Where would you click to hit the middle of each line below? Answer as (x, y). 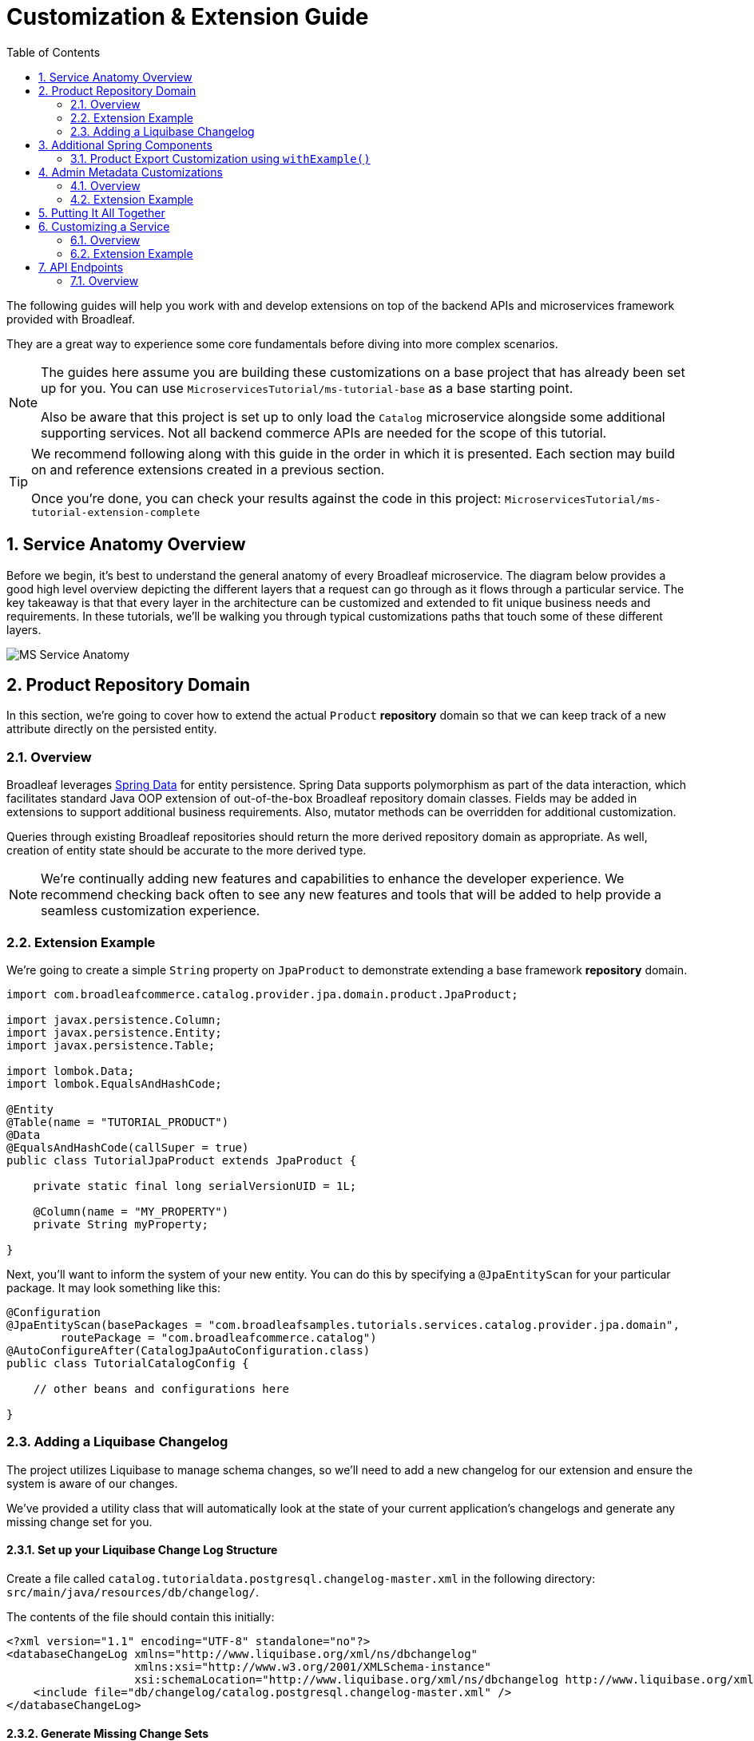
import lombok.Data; (71, 1071)
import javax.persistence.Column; (114, 1019)
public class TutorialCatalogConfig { (128, 1363)
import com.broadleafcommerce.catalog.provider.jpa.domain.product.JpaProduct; (262, 994)
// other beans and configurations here (161, 1388)
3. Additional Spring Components (125, 145)
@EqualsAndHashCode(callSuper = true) (128, 1147)
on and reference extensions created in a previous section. (208, 469)
